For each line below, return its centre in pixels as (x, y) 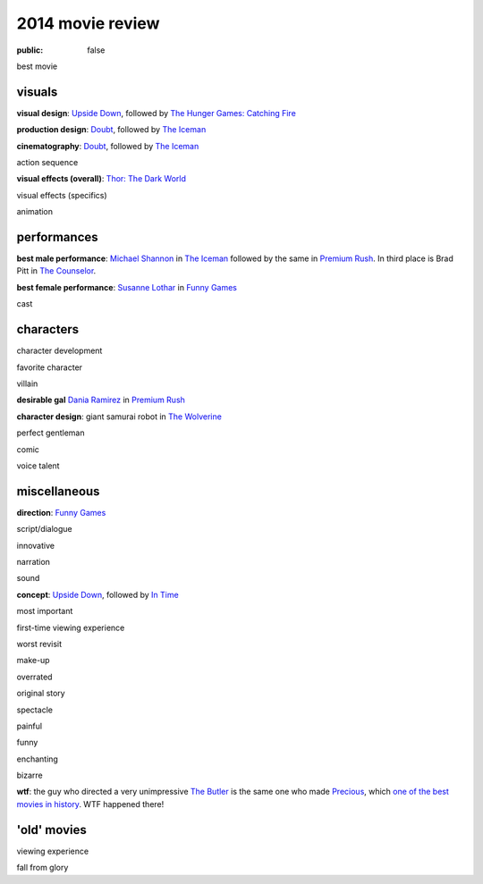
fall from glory (42, 868)
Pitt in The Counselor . (56, 271)
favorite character (50, 367)
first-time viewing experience (71, 627)
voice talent (38, 466)
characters (48, 329)
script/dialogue (45, 529)
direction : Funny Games (61, 512)
